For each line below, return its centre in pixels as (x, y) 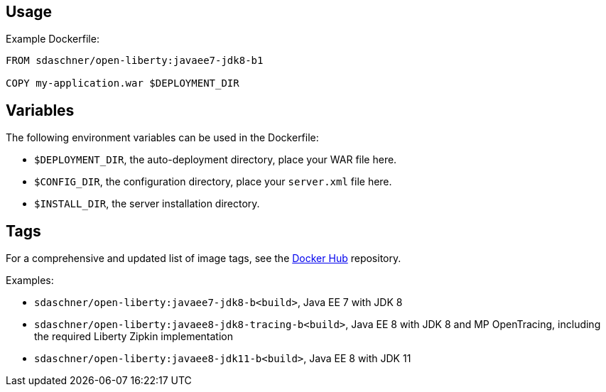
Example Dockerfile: (53, 39)
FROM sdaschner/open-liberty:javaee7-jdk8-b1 (135, 61)
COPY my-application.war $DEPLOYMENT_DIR (123, 83)
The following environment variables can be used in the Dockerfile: (162, 138)
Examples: (30, 281)
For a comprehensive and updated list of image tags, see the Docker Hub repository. (204, 258)
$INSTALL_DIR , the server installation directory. (147, 204)
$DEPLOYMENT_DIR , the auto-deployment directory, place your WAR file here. (216, 160)
